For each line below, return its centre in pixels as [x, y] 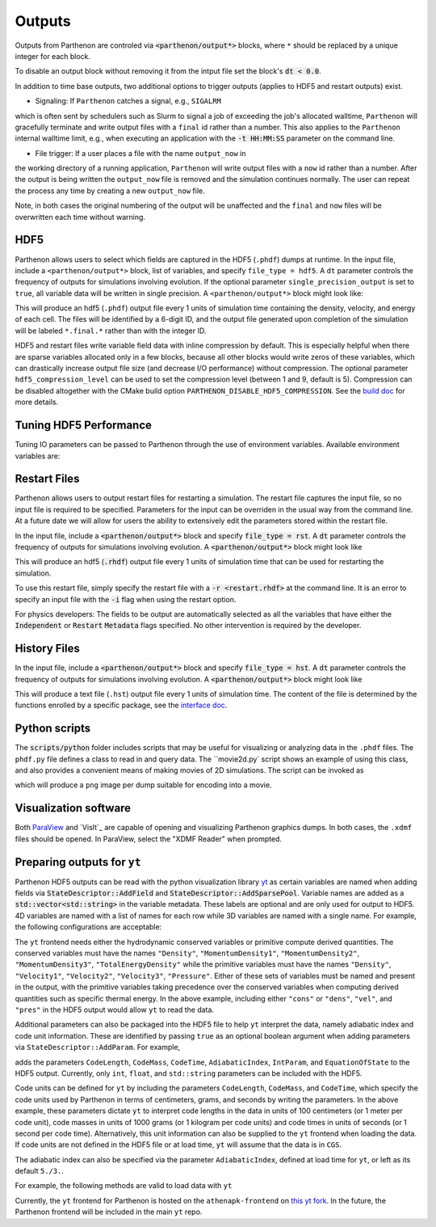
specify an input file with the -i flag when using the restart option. [126, 599]
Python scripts [53, 729]
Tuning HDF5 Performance [84, 426]
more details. [37, 402]
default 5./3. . [40, 1171]
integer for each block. [53, 56]
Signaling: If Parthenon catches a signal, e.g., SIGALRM [128, 101]
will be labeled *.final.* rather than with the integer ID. [111, 331]
